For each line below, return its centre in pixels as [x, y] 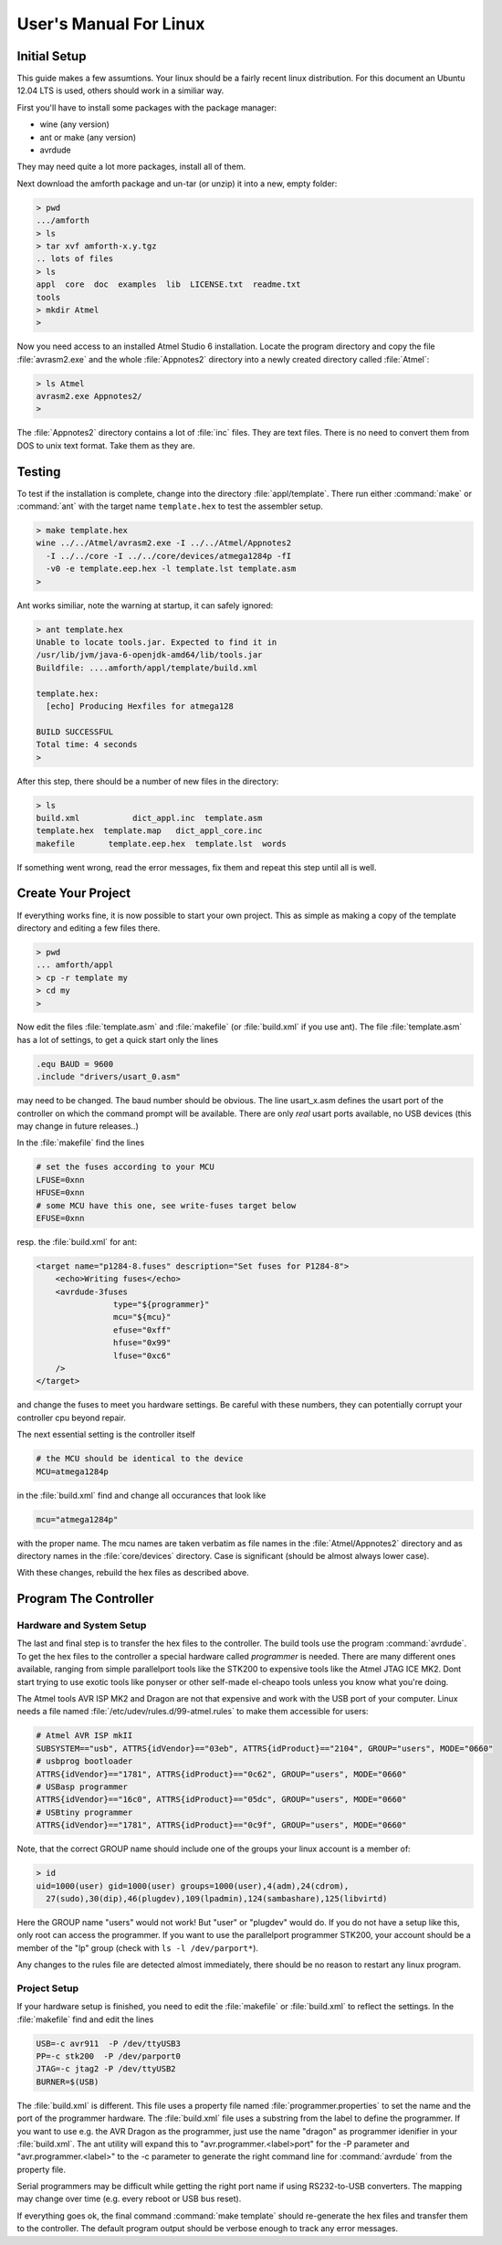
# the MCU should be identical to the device [140, 1459]
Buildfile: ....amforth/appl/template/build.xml [147, 668]
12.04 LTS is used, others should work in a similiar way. [120, 90]
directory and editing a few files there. [89, 928]
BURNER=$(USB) [68, 2082]
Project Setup [48, 1988]
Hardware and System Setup [82, 1626]
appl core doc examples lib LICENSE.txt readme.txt [168, 285]
